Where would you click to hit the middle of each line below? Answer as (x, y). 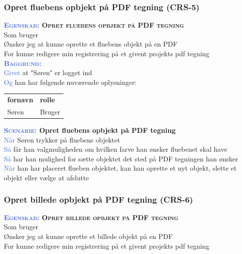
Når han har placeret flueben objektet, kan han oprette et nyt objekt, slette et (120, 168)
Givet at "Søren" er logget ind (48, 72)
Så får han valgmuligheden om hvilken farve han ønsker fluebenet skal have (116, 149)
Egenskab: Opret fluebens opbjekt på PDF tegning (94, 25)
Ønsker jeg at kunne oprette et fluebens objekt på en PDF (91, 44)
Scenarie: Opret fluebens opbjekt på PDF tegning (90, 130)
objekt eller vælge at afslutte (47, 178)
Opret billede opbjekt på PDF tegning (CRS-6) (99, 199)
